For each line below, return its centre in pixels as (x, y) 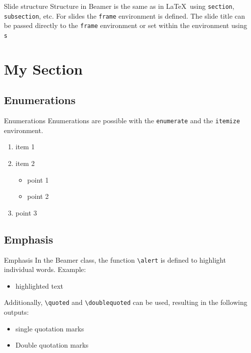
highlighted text (39, 285)
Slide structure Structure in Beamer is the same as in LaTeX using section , (119, 6)
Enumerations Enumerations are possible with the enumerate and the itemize (122, 121)
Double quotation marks (52, 345)
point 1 (38, 179)
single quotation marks (50, 328)
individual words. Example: (45, 269)
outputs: (16, 312)
